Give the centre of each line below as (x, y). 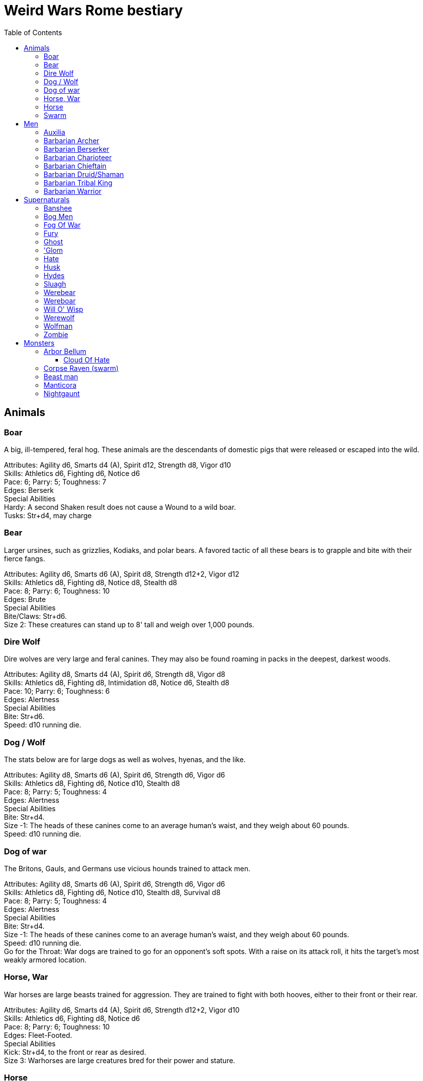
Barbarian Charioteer (78, 157)
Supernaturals (47, 199)
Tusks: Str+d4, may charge (48, 515)
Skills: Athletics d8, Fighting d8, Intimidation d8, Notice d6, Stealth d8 (117, 683)
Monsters (39, 343)
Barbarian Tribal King (78, 182)
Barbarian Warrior (73, 191)
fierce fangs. (25, 558)
